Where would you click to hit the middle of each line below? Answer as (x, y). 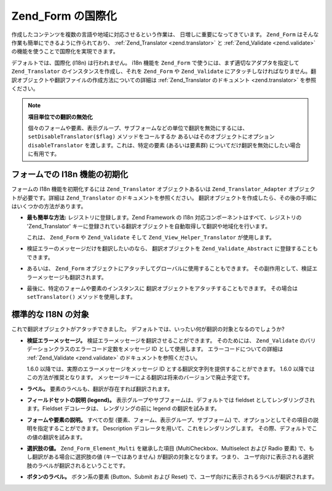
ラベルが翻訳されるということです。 (83, 465)
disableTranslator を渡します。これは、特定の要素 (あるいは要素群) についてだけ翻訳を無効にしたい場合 (164, 145)
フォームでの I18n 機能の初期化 (70, 175)
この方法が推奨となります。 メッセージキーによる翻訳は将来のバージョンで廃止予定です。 (140, 377)
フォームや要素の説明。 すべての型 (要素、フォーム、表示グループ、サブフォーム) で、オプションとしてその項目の (170, 420)
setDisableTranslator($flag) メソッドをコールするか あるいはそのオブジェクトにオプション (151, 137)
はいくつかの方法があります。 (49, 206)
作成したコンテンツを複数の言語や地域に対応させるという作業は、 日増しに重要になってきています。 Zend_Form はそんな (165, 34)
